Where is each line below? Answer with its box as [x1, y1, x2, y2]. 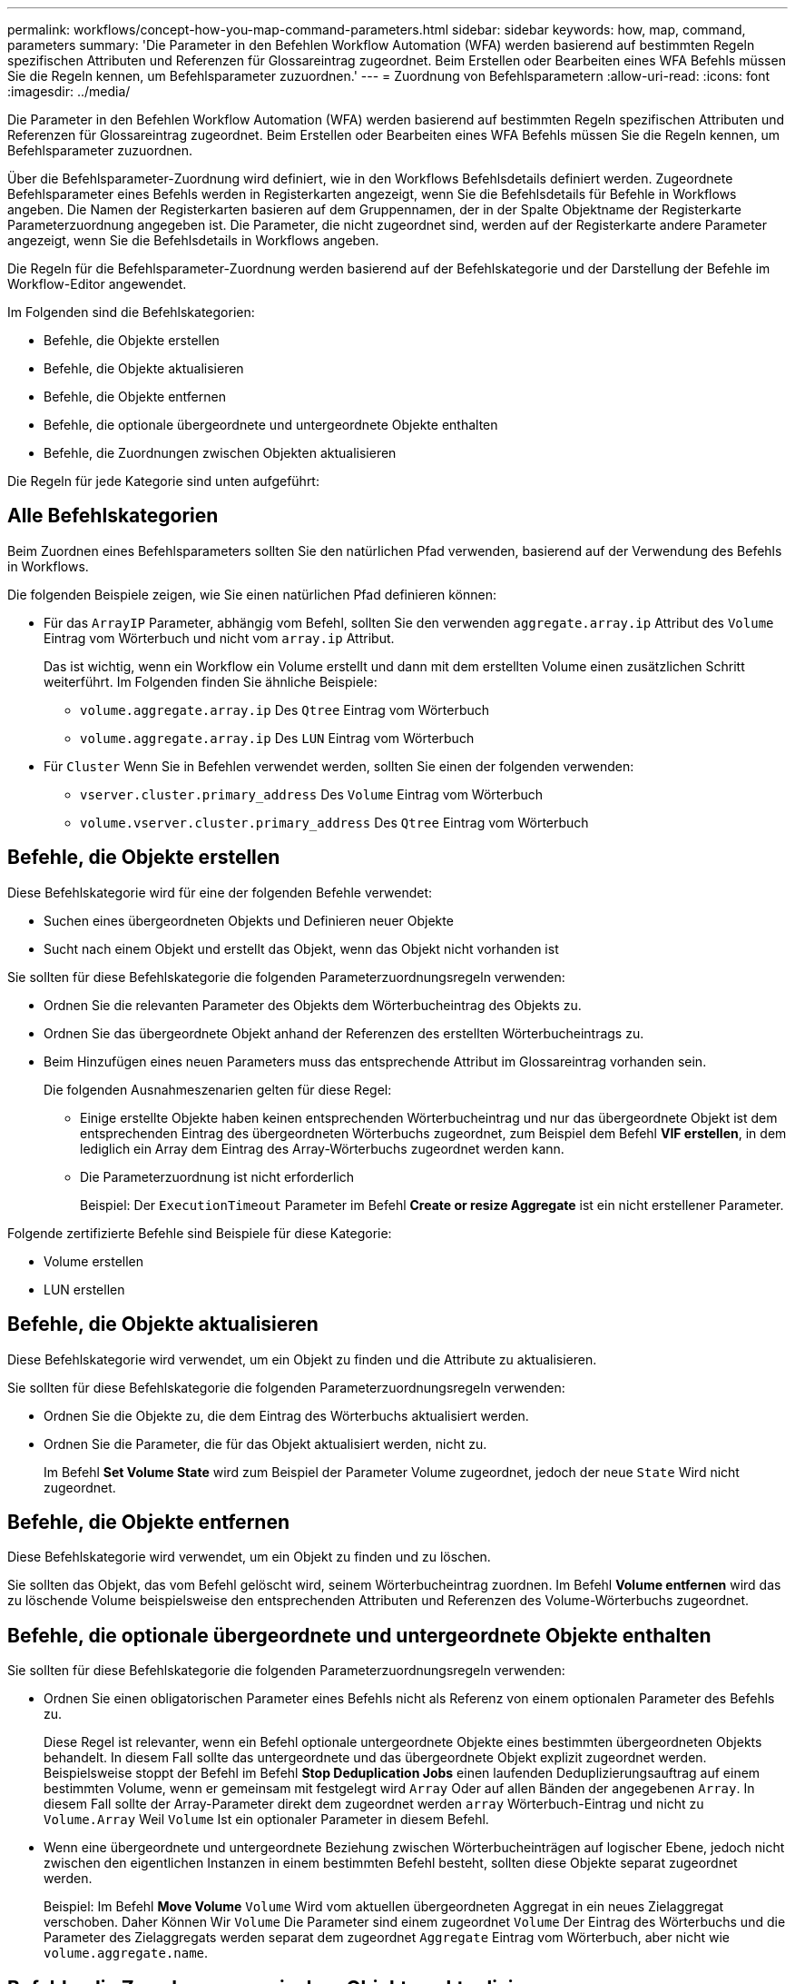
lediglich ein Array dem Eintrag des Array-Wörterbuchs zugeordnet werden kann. [80, 1140, 564, 1156]
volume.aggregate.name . [44, 1945, 209, 1961]
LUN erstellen [44, 1281, 125, 1297]
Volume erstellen [44, 1253, 144, 1269]
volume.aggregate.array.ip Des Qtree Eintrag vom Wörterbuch [80, 701, 490, 718]
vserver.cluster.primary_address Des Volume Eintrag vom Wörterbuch [80, 786, 544, 802]
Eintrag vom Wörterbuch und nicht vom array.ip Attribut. [44, 630, 395, 646]
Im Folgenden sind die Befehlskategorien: [7, 304, 255, 320]
